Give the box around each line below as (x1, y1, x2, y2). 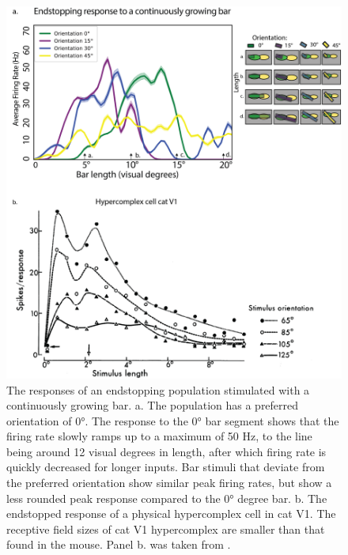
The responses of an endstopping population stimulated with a (6, 381, 310, 398)
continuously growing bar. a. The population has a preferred (6, 397, 299, 413)
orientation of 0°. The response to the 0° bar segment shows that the (6, 412, 339, 429)
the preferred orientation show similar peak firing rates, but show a (6, 474, 332, 491)
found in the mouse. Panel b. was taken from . (6, 536, 231, 553)
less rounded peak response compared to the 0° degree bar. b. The (6, 489, 327, 506)
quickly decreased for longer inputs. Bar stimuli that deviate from (6, 459, 325, 475)
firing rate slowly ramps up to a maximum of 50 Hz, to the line (6, 428, 312, 444)
